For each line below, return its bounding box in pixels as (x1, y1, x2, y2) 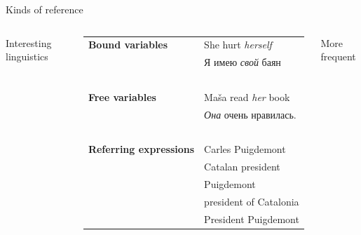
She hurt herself (204, 37, 272, 52)
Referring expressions (88, 142, 195, 156)
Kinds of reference (6, 2, 83, 16)
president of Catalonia (204, 194, 299, 208)
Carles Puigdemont (204, 142, 286, 156)
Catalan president (204, 159, 280, 174)
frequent (320, 49, 356, 64)
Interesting (6, 35, 52, 50)
